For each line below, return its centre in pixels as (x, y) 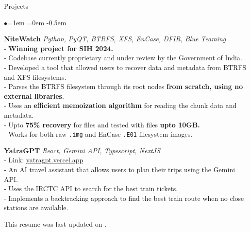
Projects (16, 6)
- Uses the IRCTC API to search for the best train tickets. (91, 188)
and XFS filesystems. (35, 77)
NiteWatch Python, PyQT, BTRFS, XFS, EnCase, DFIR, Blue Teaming (115, 39)
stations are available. (36, 207)
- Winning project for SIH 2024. (58, 48)
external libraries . (34, 96)
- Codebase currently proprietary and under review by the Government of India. (123, 58)
